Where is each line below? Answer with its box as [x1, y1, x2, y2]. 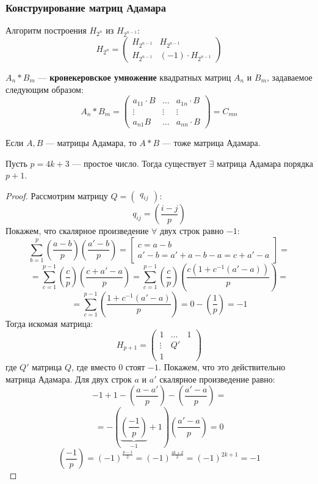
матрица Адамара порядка [216, 156, 313, 169]
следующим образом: [5, 82, 84, 95]
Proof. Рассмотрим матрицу [5, 189, 108, 202]
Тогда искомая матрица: [5, 317, 93, 329]
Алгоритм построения [5, 24, 87, 37]
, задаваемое [267, 70, 313, 83]
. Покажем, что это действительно [158, 361, 286, 373]
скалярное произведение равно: [159, 372, 275, 385]
